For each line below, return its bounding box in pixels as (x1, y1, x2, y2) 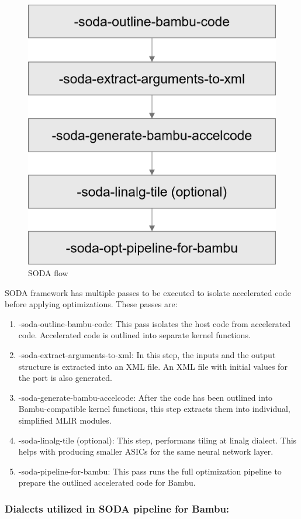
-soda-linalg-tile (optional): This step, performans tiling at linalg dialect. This (18, 434, 297, 446)
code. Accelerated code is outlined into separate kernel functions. (18, 329, 251, 341)
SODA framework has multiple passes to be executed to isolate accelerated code (5, 286, 291, 298)
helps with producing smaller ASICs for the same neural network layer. (18, 445, 274, 458)
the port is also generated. (18, 372, 112, 384)
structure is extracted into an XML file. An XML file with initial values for (18, 360, 288, 372)
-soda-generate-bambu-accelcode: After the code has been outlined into (18, 391, 273, 403)
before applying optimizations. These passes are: (5, 298, 178, 310)
